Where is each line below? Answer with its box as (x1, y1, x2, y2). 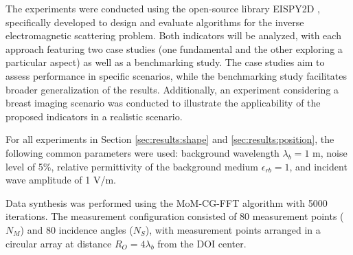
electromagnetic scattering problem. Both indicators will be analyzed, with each (5, 28, 341, 43)
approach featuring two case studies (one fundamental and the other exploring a (5, 41, 343, 56)
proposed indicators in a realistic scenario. (5, 109, 183, 123)
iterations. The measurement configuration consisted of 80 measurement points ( (5, 209, 344, 223)
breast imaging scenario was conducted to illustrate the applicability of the (5, 96, 321, 110)
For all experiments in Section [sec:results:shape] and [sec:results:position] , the (5, 132, 334, 146)
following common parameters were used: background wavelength (5, 145, 280, 159)
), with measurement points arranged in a (145, 222, 321, 236)
